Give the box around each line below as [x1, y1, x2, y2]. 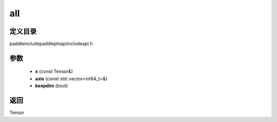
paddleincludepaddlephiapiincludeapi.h [9, 41, 93, 47]
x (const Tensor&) [35, 68, 73, 75]
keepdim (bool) [35, 83, 68, 89]
